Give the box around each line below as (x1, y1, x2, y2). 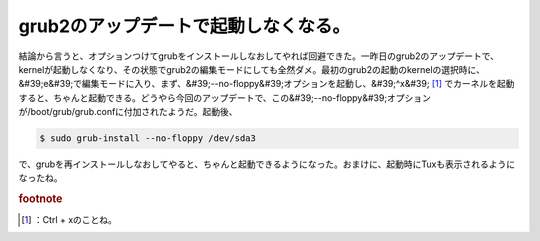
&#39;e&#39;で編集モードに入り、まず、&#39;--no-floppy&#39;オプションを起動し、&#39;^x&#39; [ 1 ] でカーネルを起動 (18, 78, 515, 90)
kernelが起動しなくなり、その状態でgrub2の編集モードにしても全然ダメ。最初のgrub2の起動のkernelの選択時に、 (18, 63, 485, 75)
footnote (18, 192, 63, 206)
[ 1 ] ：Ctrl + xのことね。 (21, 213, 117, 225)
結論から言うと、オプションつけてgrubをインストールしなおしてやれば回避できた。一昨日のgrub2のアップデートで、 (18, 50, 500, 62)
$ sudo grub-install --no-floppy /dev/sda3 (39, 133, 257, 144)
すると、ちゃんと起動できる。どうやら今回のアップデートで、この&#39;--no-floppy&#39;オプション (18, 91, 432, 104)
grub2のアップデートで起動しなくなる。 (18, 15, 350, 37)
